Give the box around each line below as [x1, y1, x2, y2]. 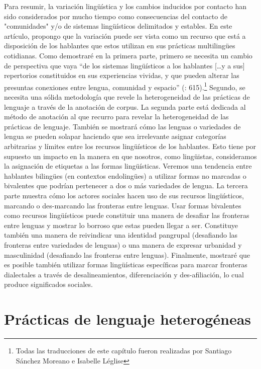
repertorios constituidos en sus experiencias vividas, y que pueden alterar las [4, 70, 239, 81]
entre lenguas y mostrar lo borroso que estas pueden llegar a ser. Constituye [4, 219, 238, 230]
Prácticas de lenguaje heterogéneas [4, 309, 251, 329]
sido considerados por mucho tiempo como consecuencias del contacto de [4, 11, 227, 21]
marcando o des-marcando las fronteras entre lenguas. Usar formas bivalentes [4, 200, 241, 210]
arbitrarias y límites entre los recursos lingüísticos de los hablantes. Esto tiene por [4, 140, 256, 151]
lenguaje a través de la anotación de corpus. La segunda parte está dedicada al [4, 101, 246, 112]
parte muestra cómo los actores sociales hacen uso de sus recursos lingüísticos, [4, 190, 244, 200]
